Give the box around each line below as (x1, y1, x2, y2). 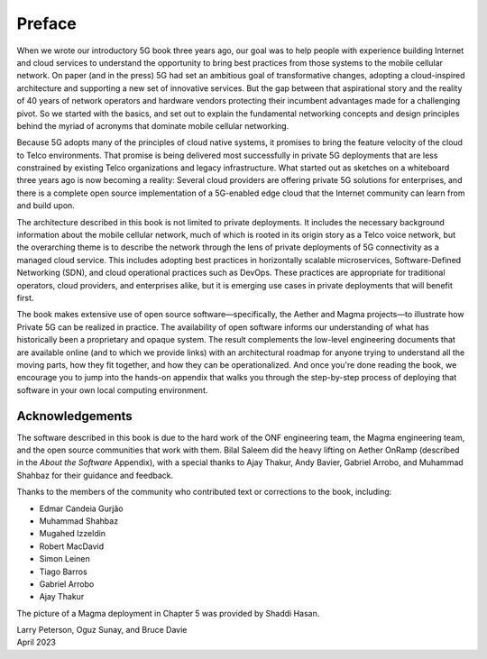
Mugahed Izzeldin (39, 528, 106, 539)
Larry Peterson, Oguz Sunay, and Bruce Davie (16, 625, 188, 636)
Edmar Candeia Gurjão (39, 503, 124, 514)
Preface (16, 14, 77, 33)
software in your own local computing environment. (16, 384, 208, 396)
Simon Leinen (39, 554, 90, 564)
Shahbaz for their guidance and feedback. (16, 470, 174, 481)
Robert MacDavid (39, 541, 105, 552)
